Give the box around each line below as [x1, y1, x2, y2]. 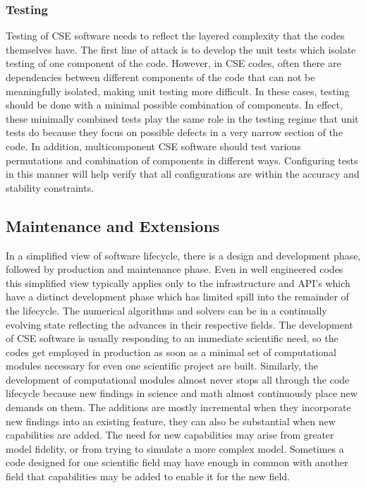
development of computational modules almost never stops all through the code [6, 372, 350, 386]
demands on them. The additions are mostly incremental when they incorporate [6, 400, 351, 415]
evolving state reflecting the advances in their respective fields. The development [6, 317, 353, 331]
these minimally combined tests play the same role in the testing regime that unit [6, 111, 359, 126]
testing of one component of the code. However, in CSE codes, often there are [6, 56, 341, 71]
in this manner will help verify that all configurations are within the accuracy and [6, 166, 360, 181]
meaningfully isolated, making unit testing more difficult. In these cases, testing [6, 83, 350, 98]
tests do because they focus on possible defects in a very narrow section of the [6, 125, 343, 140]
